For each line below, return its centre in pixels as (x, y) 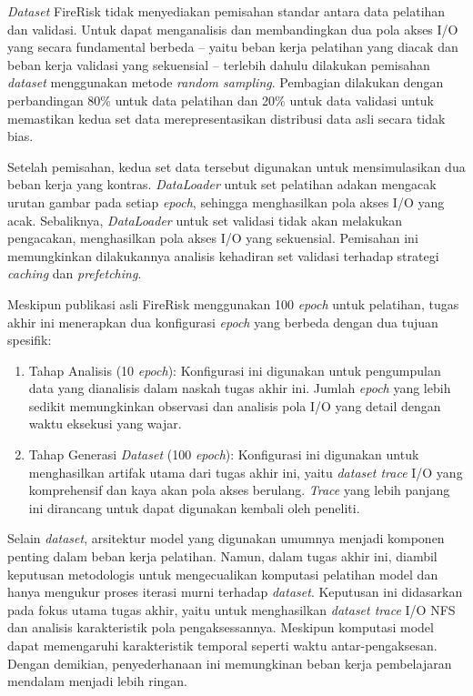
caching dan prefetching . (75, 273)
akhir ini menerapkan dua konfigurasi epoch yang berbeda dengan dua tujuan (223, 322)
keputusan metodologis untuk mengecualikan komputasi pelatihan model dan (223, 574)
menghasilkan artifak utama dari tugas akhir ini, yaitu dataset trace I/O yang (246, 472)
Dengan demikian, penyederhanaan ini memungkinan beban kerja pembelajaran (230, 663)
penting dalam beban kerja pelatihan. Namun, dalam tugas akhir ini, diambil (222, 556)
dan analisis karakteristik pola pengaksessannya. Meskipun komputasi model (221, 627)
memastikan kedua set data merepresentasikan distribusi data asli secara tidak (226, 118)
